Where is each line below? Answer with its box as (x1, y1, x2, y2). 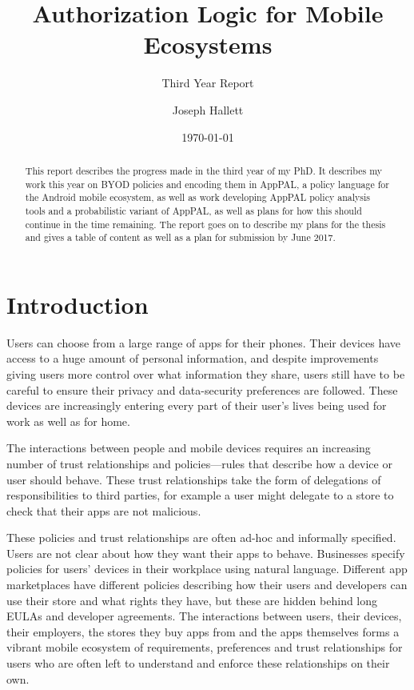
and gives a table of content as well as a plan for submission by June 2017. (25, 231, 336, 244)
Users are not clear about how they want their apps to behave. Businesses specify (6, 544, 405, 561)
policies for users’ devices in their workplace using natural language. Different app (6, 560, 408, 577)
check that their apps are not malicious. (6, 502, 201, 519)
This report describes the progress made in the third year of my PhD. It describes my (25, 163, 383, 177)
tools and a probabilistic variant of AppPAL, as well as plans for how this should (25, 203, 362, 217)
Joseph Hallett (172, 101, 244, 118)
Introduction (6, 287, 149, 320)
